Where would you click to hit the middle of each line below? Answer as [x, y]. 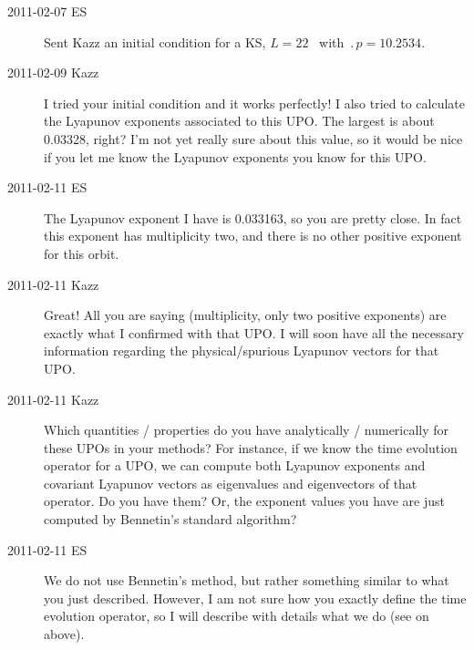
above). [64, 634]
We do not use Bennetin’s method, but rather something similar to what [247, 580]
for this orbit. [82, 253]
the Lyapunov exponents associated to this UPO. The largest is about [239, 121]
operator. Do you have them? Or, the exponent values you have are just [244, 501]
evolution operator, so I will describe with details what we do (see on [237, 616]
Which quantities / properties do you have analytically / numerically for [247, 430]
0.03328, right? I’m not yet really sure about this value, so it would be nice [253, 138]
